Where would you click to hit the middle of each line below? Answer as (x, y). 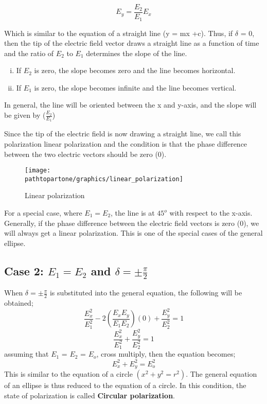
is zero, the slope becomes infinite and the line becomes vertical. (135, 87)
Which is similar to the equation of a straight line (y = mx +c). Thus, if (119, 33)
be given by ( (25, 115)
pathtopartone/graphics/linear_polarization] (104, 179)
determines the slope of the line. (137, 53)
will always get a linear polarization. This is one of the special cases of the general (133, 233)
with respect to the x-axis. (211, 213)
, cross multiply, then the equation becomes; (166, 354)
